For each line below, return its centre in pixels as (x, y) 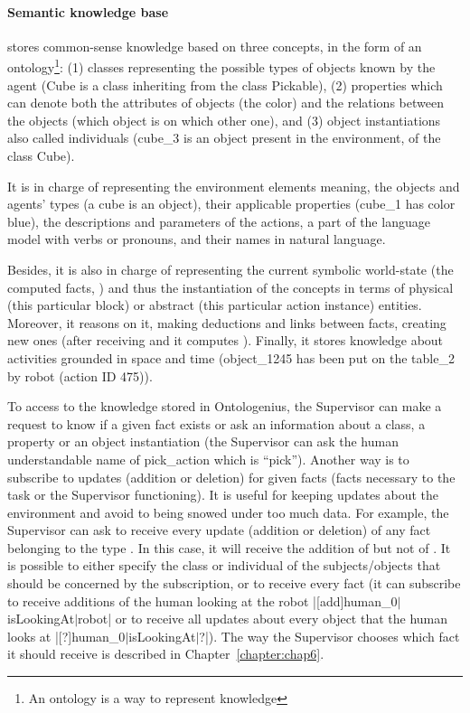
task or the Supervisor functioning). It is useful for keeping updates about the (223, 495)
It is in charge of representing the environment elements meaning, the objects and (234, 186)
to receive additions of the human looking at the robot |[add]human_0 (202, 600)
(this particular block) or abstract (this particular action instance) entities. (215, 305)
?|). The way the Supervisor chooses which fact (329, 636)
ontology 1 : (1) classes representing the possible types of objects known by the (221, 66)
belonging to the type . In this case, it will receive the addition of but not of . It (229, 547)
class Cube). (41, 156)
